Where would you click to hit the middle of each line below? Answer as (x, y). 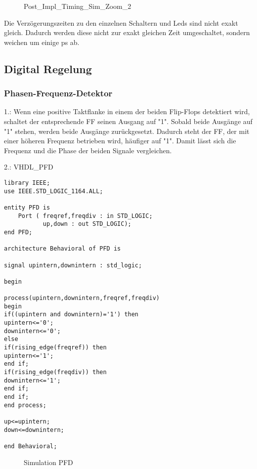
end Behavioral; (31, 446)
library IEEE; (27, 183)
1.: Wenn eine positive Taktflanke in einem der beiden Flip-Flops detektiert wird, (127, 111)
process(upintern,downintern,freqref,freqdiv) (82, 298)
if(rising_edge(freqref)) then (55, 348)
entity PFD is (27, 207)
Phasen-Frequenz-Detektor (58, 93)
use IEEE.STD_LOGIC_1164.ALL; (54, 191)
